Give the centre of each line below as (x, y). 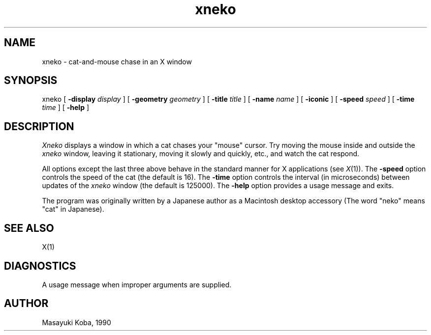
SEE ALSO (29, 228)
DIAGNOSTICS (40, 266)
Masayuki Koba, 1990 (77, 322)
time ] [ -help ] (66, 108)
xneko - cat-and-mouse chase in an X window (117, 61)
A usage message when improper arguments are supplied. (137, 284)
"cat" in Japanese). (73, 209)
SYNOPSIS (31, 81)
